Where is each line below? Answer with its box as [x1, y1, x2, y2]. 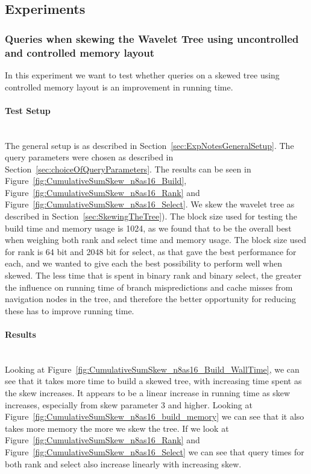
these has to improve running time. [5, 304, 134, 317]
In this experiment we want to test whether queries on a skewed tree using [5, 68, 280, 81]
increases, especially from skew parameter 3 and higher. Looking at [5, 398, 253, 411]
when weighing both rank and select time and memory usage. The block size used [5, 233, 307, 246]
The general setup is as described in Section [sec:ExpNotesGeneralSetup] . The [5, 139, 294, 151]
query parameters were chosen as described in [5, 151, 174, 163]
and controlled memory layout [5, 45, 155, 60]
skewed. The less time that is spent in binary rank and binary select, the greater [5, 269, 302, 282]
